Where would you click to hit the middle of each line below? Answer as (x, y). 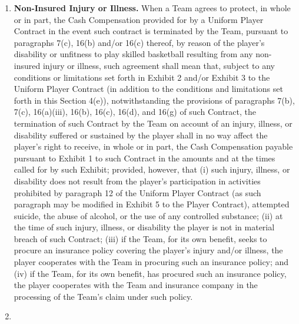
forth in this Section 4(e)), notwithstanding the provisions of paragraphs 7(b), (154, 100)
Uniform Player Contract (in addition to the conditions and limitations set (148, 89)
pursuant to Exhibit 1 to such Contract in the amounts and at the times (144, 158)
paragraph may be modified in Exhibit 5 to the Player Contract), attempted (152, 204)
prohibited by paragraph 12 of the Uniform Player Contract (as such (137, 192)
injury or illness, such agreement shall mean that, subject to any (159, 65)
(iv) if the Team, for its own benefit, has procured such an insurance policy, (150, 273)
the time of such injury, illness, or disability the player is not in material (144, 227)
